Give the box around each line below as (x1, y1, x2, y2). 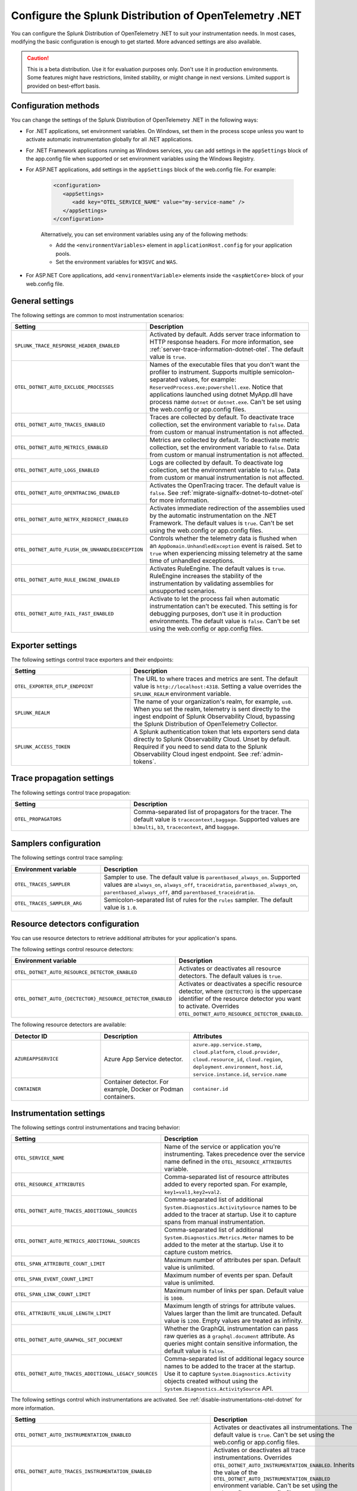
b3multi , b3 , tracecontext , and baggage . (133, 822, 240, 831)
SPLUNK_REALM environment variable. (133, 689, 231, 698)
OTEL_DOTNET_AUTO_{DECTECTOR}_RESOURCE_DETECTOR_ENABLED (14, 995, 173, 1002)
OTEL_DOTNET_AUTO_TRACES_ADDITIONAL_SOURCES (14, 1208, 137, 1214)
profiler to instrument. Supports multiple (149, 368, 262, 376)
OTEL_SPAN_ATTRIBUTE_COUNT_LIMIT (14, 1260, 105, 1267)
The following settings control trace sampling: (11, 854, 124, 861)
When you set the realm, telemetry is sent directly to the (133, 705, 291, 713)
